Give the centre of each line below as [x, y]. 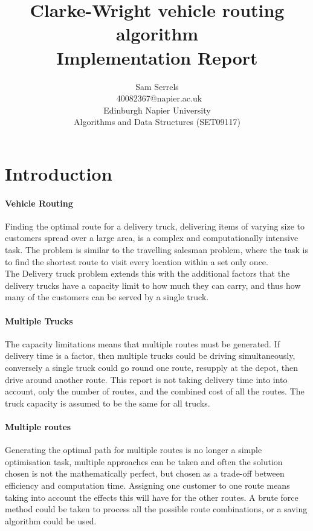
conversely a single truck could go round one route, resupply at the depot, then [152, 367]
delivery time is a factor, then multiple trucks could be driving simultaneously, [150, 356]
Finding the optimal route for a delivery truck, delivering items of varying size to [155, 226]
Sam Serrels [157, 86]
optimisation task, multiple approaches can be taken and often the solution [144, 461]
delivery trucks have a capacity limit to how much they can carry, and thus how [153, 285]
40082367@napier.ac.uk [159, 98]
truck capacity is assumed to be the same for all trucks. [108, 403]
